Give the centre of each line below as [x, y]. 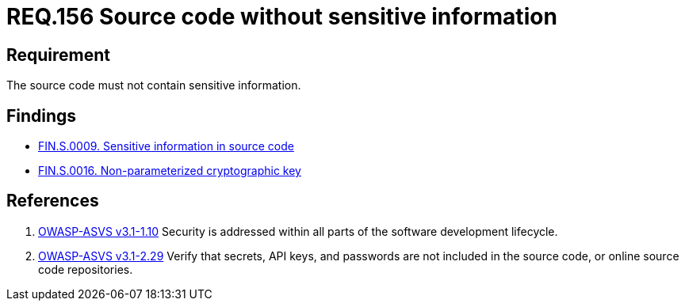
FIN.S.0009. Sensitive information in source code [166, 146]
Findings [42, 116]
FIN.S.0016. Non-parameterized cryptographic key [170, 171]
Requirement [59, 55]
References [53, 201]
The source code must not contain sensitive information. [154, 85]
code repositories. [86, 269]
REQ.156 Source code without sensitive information [282, 17]
